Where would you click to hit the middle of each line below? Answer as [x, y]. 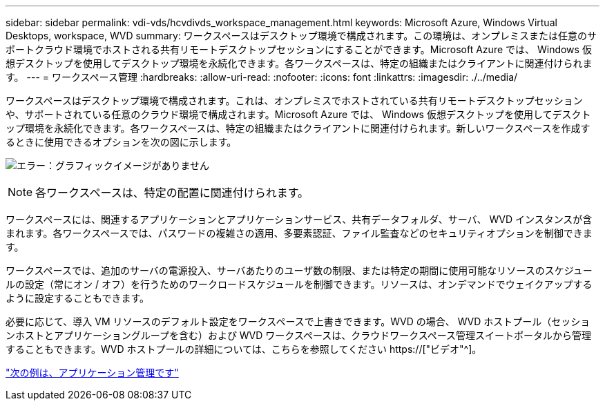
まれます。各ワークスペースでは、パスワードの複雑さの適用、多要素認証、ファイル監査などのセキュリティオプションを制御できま [299, 233]
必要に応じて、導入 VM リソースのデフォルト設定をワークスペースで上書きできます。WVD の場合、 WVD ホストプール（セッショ [298, 321]
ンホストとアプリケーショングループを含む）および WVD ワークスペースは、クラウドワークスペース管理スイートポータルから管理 [299, 335]
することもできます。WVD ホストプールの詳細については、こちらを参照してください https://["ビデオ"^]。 [244, 349]
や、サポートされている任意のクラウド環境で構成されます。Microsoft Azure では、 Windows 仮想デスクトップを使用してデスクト [298, 114]
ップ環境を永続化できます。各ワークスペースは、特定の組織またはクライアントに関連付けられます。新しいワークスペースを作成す [298, 128]
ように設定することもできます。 [78, 298]
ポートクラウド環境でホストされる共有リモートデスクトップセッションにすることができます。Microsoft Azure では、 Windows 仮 [299, 49]
